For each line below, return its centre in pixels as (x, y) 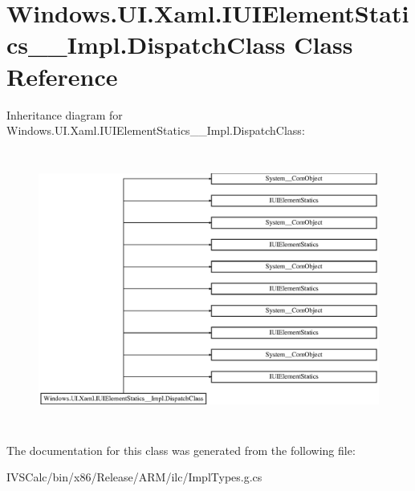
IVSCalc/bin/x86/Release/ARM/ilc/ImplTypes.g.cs (134, 477)
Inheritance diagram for (65, 114)
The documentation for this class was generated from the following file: (181, 450)
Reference (62, 76)
